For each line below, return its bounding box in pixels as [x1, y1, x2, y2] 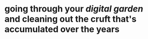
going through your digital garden [4, 3, 144, 14]
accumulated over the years [4, 24, 119, 35]
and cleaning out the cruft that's [4, 13, 137, 25]
